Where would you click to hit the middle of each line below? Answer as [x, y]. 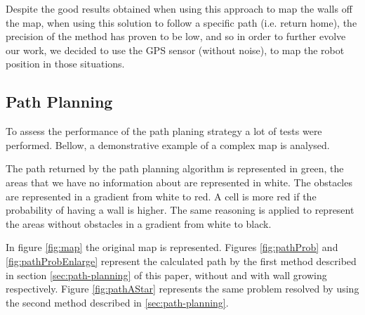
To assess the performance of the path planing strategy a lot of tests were [164, 131]
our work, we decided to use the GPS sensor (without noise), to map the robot [175, 50]
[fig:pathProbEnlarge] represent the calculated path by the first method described [181, 261]
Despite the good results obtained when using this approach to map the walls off [179, 8]
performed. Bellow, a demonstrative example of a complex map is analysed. [168, 144]
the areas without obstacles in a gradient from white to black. [139, 223]
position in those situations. [65, 64]
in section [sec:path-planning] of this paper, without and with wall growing [166, 275]
